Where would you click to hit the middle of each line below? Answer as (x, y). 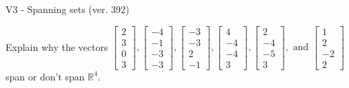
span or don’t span (45, 76)
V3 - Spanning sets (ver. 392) (68, 9)
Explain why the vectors (57, 46)
